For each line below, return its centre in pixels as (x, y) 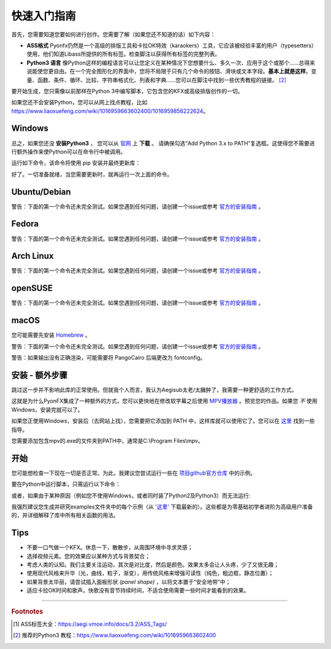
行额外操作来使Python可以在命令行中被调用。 (69, 152)
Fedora (25, 224)
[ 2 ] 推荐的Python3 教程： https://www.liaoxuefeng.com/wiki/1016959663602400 (115, 636)
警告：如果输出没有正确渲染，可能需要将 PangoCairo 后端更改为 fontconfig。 (108, 358)
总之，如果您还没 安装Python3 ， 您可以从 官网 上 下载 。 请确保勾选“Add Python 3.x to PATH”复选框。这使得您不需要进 (163, 143)
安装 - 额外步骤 (39, 375)
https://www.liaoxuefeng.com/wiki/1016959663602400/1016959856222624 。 (110, 111)
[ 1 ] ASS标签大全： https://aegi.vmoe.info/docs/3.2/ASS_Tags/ (90, 624)
